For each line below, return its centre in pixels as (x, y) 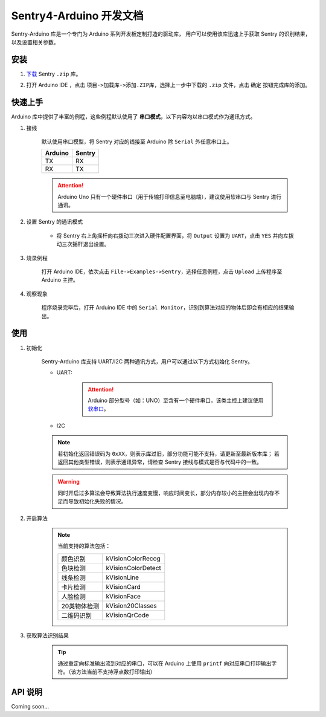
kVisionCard (123, 586)
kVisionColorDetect (133, 568)
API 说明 (27, 692)
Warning (69, 482)
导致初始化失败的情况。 (97, 501)
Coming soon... (30, 706)
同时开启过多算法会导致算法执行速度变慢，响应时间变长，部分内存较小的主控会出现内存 (166, 493)
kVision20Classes (131, 606)
